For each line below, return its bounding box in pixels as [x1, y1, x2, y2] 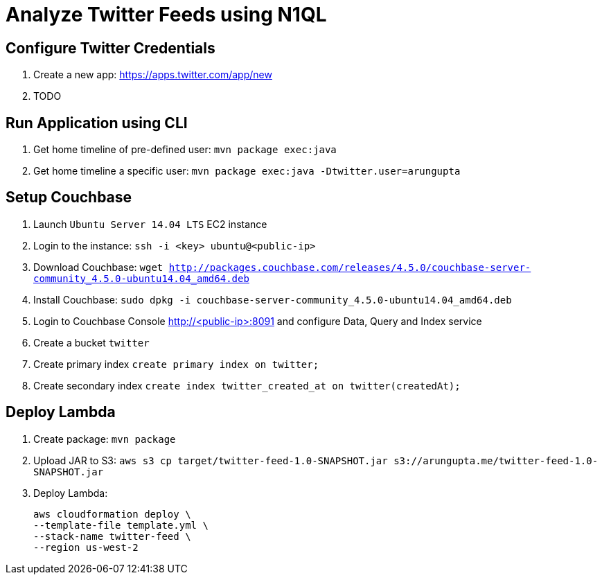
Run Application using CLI [6, 114, 188, 132]
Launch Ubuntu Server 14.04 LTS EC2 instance [33, 218, 267, 230]
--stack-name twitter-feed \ [33, 530, 191, 542]
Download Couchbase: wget [33, 261, 163, 273]
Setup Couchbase [6, 188, 132, 206]
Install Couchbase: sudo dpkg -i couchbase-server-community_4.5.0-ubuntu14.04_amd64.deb [33, 293, 512, 306]
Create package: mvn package [33, 432, 176, 445]
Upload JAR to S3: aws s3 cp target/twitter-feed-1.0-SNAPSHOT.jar [33, 454, 388, 466]
